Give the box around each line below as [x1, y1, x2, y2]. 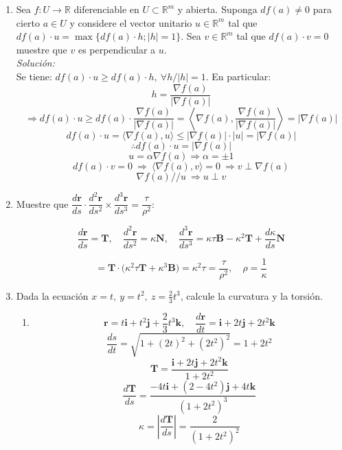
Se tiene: [16, 69, 52, 83]
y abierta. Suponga [177, 2, 258, 16]
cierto [16, 15, 41, 29]
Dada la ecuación [16, 288, 89, 303]
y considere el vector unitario [69, 15, 192, 29]
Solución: [16, 56, 55, 70]
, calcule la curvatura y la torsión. [180, 288, 323, 303]
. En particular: [205, 69, 271, 83]
